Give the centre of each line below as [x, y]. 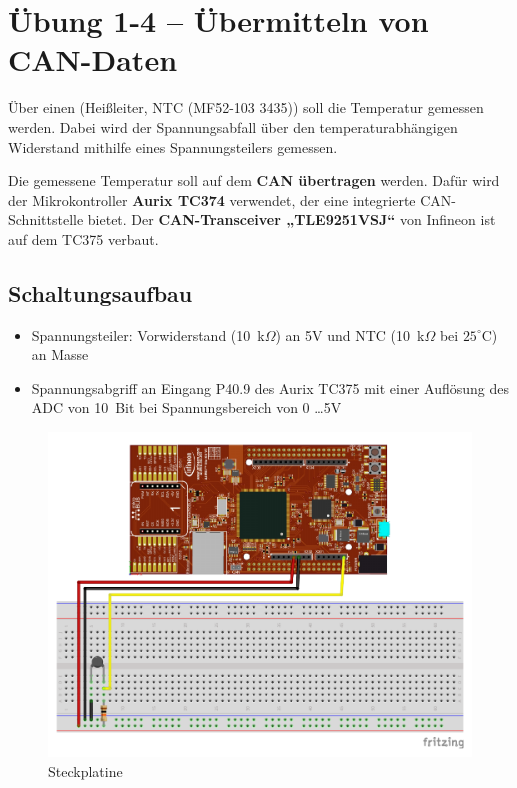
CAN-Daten [93, 59]
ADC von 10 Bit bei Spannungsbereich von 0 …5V [186, 407]
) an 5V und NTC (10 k [350, 334]
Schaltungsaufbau [100, 292]
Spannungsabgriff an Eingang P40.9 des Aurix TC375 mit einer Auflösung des [270, 387]
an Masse [60, 354]
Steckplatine [85, 770]
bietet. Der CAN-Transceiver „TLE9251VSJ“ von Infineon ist [291, 219]
